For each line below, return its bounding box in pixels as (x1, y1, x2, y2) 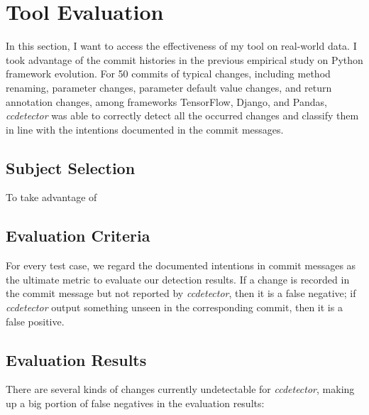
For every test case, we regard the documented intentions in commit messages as (6, 258, 356, 273)
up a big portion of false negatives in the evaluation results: (6, 396, 265, 411)
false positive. (6, 313, 65, 328)
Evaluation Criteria (6, 225, 150, 247)
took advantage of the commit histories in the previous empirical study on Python (6, 52, 363, 67)
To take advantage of (6, 190, 97, 205)
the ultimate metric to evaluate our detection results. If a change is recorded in (6, 271, 350, 286)
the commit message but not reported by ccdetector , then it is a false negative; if (6, 286, 356, 301)
